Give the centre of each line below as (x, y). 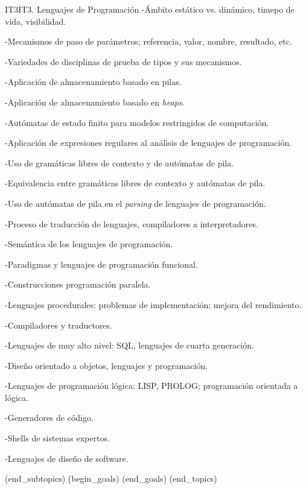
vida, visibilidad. (36, 21)
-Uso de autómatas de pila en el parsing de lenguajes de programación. (135, 203)
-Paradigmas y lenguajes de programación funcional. (101, 264)
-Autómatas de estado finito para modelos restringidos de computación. (137, 122)
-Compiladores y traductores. (59, 325)
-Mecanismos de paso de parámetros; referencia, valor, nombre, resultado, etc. (148, 41)
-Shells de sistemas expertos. (57, 438)
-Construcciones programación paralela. (78, 284)
